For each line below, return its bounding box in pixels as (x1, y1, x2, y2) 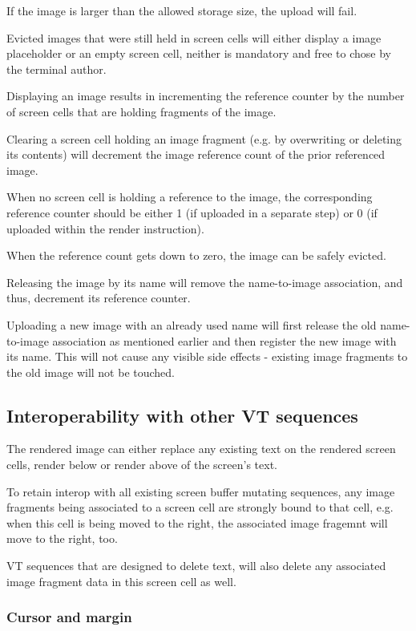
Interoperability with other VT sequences (6, 402, 358, 427)
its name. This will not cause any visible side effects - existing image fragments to (6, 348, 408, 365)
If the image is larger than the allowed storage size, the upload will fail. (6, 2, 357, 18)
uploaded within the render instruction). (6, 220, 204, 237)
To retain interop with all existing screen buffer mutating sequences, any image (6, 483, 395, 500)
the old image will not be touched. (6, 363, 175, 380)
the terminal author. (6, 60, 107, 77)
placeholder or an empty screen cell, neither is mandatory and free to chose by (6, 45, 391, 62)
